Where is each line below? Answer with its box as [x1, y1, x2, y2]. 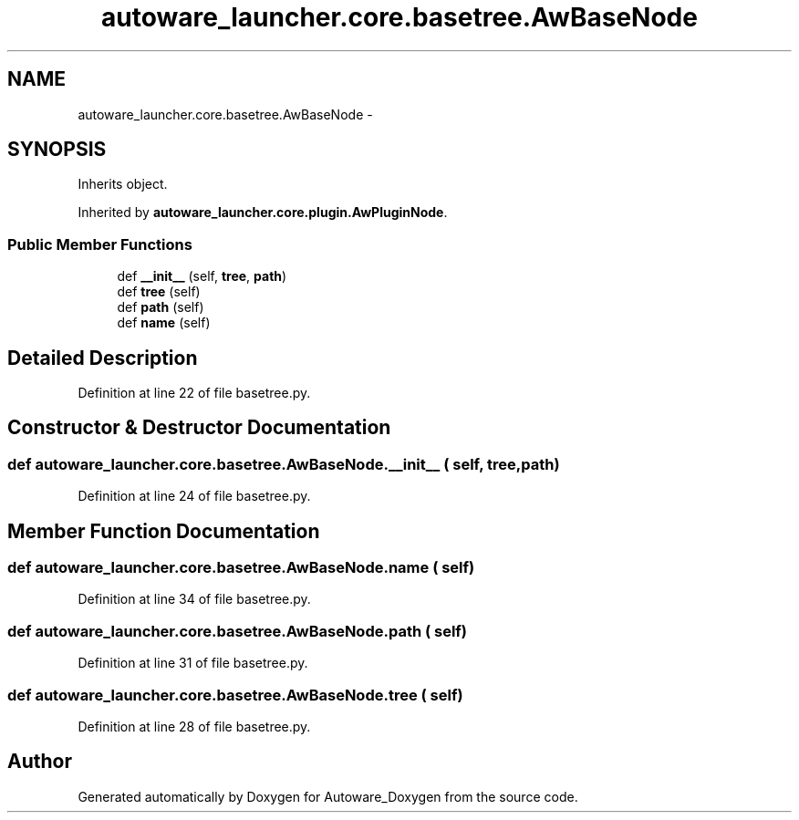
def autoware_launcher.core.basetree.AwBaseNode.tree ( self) [7, 685, 463, 704]
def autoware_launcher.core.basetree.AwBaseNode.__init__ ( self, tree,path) [7, 454, 560, 473]
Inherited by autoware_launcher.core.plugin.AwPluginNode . [78, 204, 448, 221]
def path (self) [117, 299, 204, 316]
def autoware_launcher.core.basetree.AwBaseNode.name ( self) [7, 558, 475, 577]
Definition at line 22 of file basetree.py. [78, 385, 311, 401]
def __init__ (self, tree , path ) [117, 268, 287, 285]
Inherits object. [78, 176, 168, 192]
